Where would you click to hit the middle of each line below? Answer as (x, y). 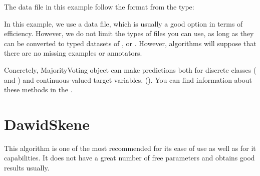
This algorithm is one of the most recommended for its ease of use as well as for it (130, 148)
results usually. (27, 168)
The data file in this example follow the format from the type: (99, 7)
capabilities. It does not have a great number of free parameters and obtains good (129, 158)
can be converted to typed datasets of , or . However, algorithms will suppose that (130, 43)
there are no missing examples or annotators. (73, 53)
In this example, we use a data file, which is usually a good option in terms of (123, 23)
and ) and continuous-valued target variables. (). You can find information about (128, 79)
